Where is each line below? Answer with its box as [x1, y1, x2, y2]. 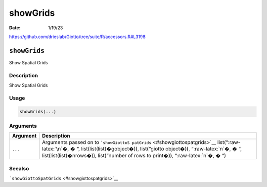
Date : [9, 25, 21, 31]
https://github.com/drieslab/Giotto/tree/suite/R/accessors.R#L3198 [9, 34, 146, 40]
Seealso [9, 165, 29, 172]
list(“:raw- [217, 139, 241, 146]
